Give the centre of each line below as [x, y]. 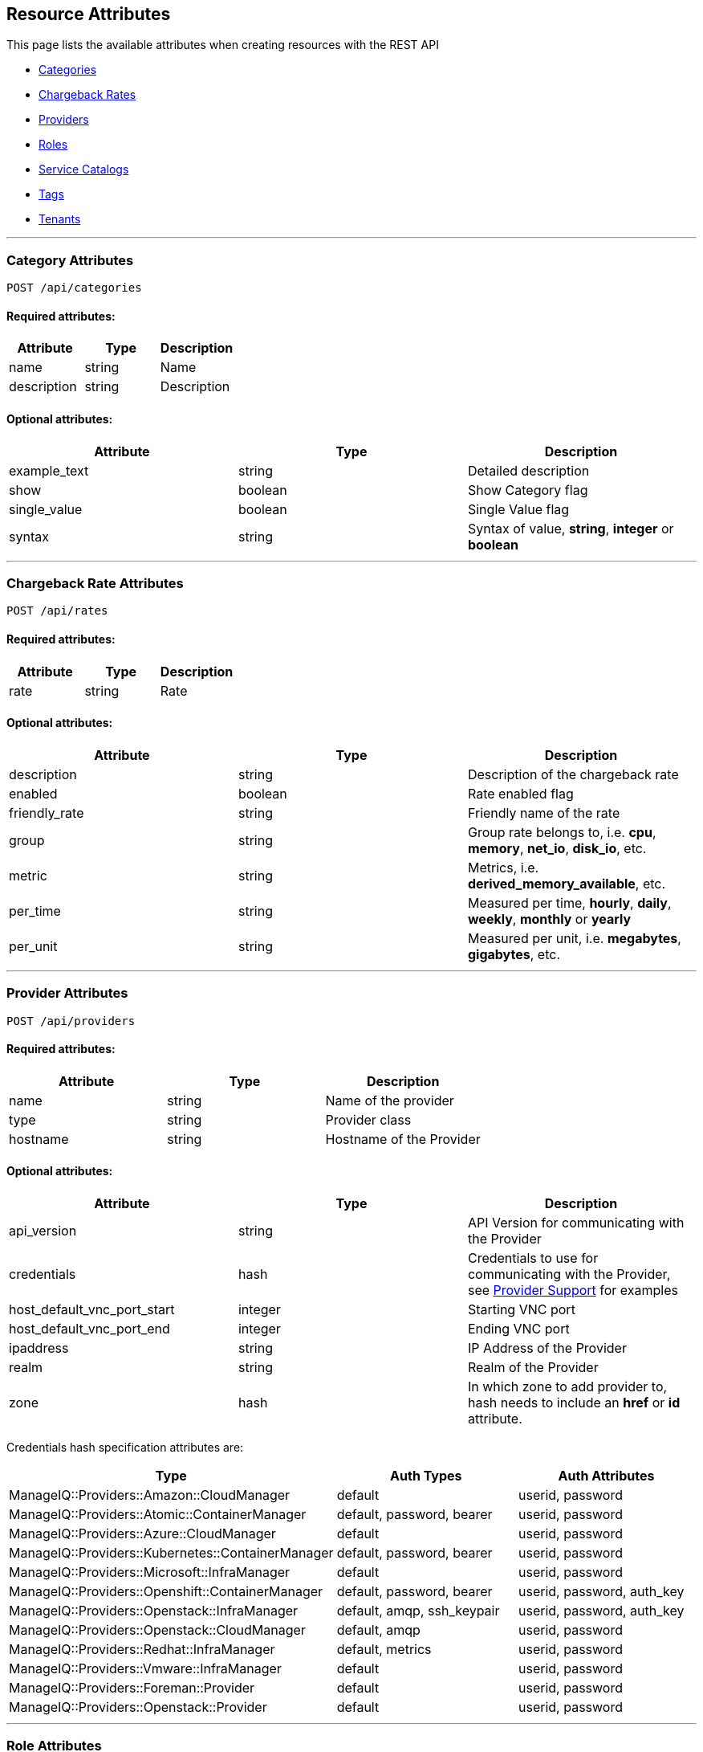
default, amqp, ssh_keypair [418, 1610]
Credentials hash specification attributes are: [125, 1447]
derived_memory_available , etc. [567, 883]
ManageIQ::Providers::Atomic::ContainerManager [158, 1514]
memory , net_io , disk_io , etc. [557, 848]
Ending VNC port [518, 1328]
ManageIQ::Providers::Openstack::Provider [138, 1707]
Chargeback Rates [87, 95]
